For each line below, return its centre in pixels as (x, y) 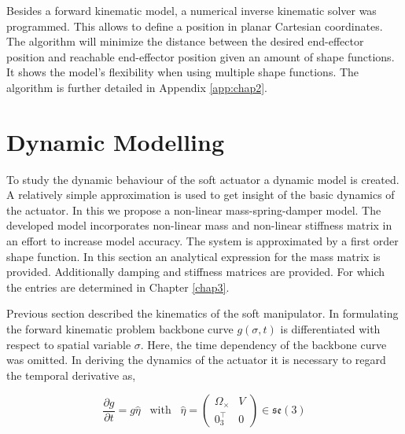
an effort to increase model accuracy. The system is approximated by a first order (202, 241)
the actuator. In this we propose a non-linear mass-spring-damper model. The (194, 210)
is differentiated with (330, 329)
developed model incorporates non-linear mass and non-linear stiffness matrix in (199, 225)
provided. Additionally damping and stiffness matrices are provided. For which (196, 272)
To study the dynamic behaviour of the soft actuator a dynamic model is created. (203, 179)
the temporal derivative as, (71, 375)
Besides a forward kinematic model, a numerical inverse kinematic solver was (191, 10)
